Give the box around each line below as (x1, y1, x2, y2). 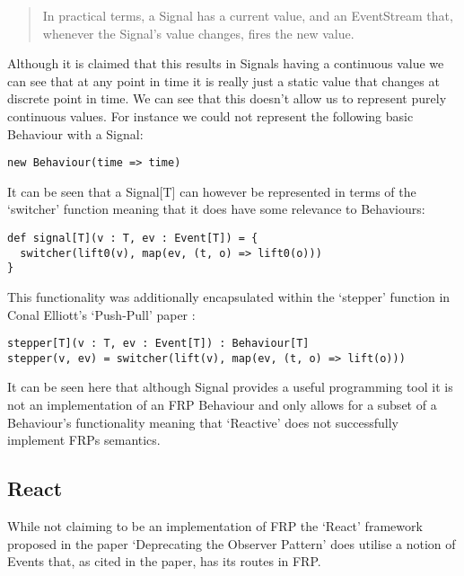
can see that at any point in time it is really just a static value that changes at (7, 71, 440, 90)
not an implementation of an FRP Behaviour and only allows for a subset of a (7, 395, 437, 414)
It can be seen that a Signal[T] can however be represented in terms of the (7, 182, 416, 200)
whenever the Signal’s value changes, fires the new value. (42, 23, 355, 42)
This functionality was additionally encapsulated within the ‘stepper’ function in (7, 287, 451, 306)
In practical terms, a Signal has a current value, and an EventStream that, (42, 6, 453, 24)
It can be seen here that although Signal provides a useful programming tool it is (7, 377, 453, 396)
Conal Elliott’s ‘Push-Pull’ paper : (7, 305, 196, 323)
